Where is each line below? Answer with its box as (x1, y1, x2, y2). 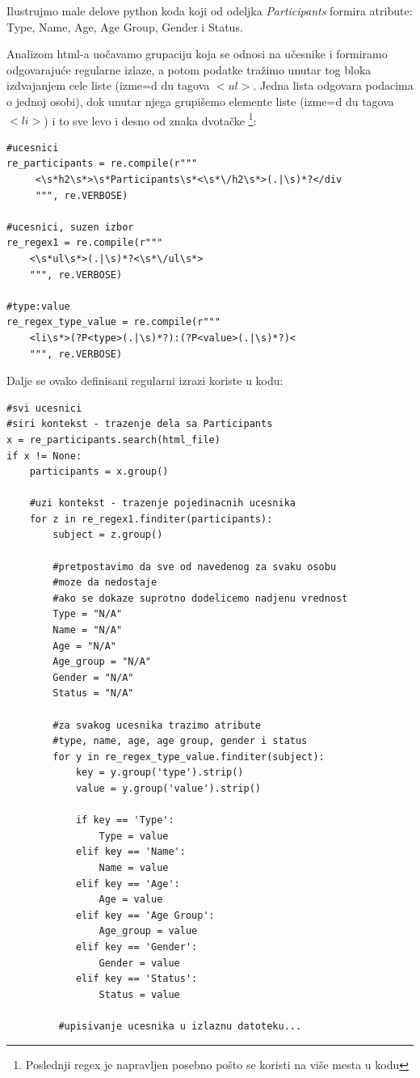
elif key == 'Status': (75, 973, 198, 985)
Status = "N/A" (52, 687, 134, 700)
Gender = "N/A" (52, 671, 134, 683)
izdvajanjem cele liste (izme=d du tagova (6, 77, 210, 94)
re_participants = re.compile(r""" (6, 158, 198, 170)
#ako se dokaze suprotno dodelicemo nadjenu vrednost (52, 592, 348, 604)
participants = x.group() (29, 466, 169, 478)
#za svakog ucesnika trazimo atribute (52, 719, 261, 731)
